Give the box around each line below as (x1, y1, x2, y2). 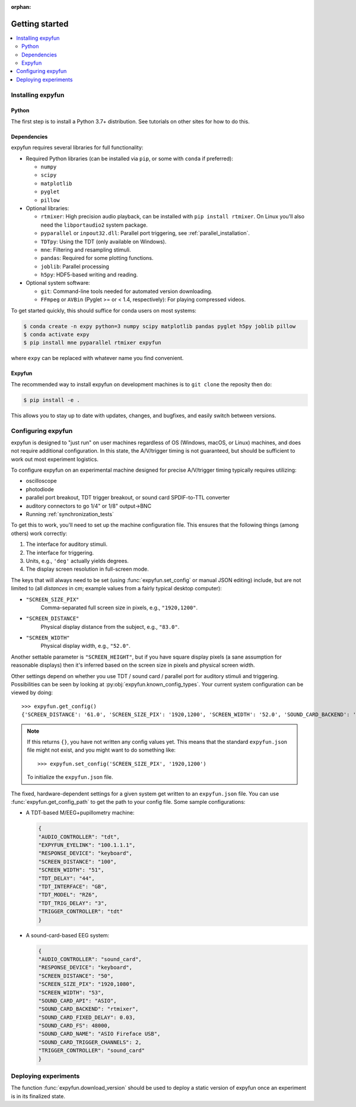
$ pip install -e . (23, 396, 80, 403)
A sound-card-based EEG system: (26, 931, 110, 939)
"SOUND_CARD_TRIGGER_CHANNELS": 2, (38, 1039, 142, 1045)
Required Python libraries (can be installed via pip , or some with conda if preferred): (26, 155, 234, 162)
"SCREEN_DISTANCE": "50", (38, 972, 114, 979)
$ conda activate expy (23, 331, 90, 338)
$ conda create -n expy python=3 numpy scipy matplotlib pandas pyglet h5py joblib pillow (23, 323, 296, 329)
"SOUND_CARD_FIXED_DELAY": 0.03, (38, 1014, 136, 1020)
